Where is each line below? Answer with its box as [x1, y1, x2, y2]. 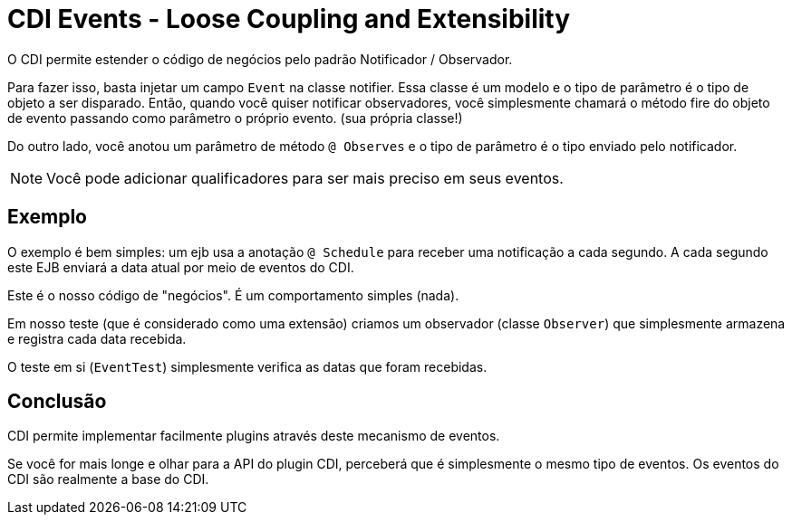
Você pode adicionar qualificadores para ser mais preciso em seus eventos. [46, 168, 564, 187]
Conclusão [7, 390, 107, 413]
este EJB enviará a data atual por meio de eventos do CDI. [7, 259, 354, 275]
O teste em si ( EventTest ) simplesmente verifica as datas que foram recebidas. [7, 358, 488, 375]
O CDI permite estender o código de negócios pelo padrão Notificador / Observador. [7, 51, 513, 67]
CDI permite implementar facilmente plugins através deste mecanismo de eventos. [7, 428, 500, 444]
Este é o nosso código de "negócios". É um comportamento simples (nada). [7, 287, 459, 303]
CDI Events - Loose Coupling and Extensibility [7, 4, 571, 34]
